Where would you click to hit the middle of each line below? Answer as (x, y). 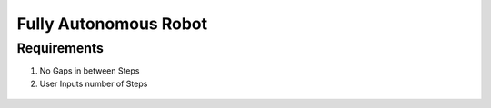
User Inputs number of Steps (94, 83)
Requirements (60, 48)
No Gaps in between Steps (90, 71)
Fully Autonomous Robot (112, 24)
